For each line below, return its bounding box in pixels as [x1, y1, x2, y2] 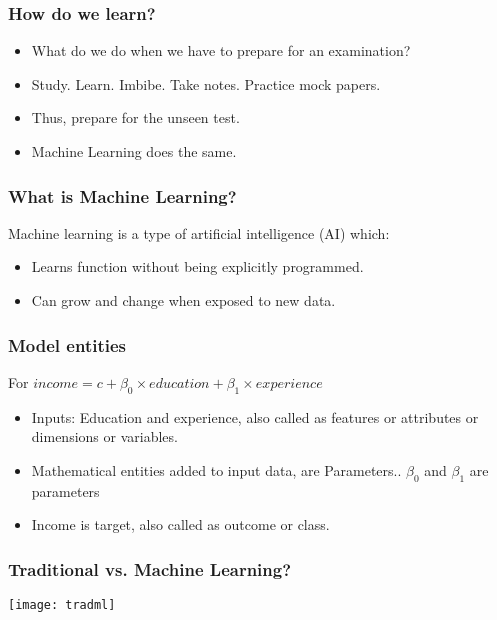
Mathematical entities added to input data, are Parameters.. [31, 459, 402, 480]
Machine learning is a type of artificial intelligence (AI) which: [8, 222, 390, 243]
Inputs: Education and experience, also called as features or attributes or [31, 406, 479, 427]
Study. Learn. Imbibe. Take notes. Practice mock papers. [31, 73, 381, 94]
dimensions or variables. [31, 426, 178, 447]
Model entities [8, 332, 127, 357]
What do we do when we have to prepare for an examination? [31, 40, 411, 61]
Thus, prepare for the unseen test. [31, 107, 240, 128]
